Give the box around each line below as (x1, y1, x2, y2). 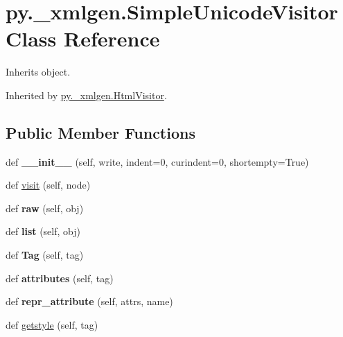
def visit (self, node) (6, 178, 91, 192)
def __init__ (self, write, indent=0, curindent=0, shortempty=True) (6, 154, 309, 168)
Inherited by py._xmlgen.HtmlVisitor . (6, 87, 167, 102)
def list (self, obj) (6, 224, 80, 239)
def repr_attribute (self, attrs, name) (6, 294, 173, 309)
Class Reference (6, 24, 160, 53)
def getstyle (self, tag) (6, 317, 98, 331)
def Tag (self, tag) (6, 248, 84, 262)
